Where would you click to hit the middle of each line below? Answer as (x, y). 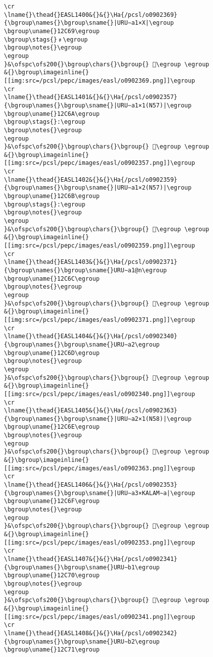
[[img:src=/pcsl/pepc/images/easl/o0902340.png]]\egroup (100, 394)
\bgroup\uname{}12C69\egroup (52, 31)
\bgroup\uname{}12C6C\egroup (52, 278)
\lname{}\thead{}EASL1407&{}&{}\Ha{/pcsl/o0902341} (91, 559)
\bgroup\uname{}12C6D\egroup (52, 353)
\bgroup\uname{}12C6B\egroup (52, 196)
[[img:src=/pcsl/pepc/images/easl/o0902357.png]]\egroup (100, 163)
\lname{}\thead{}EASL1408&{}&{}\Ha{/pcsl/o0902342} (91, 633)
